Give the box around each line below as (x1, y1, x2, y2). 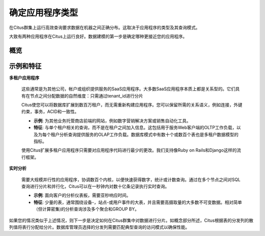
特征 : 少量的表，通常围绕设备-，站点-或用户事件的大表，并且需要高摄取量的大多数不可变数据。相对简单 (33, 199, 242, 205)
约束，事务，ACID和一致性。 (21, 108, 79, 115)
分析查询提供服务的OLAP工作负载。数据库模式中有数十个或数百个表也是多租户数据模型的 (59, 131, 239, 137)
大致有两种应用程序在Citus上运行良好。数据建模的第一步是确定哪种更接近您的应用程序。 (9, 33, 187, 39)
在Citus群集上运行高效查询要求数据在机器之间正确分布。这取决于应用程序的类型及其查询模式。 (9, 25, 200, 30)
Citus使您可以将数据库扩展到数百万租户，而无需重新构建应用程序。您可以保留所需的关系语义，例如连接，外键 (21, 102, 242, 108)
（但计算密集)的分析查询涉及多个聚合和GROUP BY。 (33, 206, 139, 212)
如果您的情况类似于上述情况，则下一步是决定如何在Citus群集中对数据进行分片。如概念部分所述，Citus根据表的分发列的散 (9, 217, 254, 223)
